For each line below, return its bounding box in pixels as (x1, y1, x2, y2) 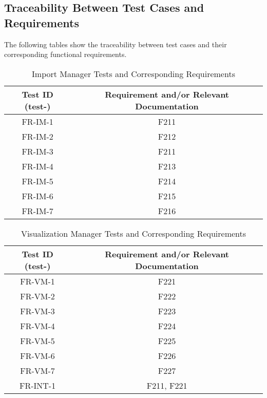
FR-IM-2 (22, 130, 53, 142)
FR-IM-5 (22, 175, 53, 187)
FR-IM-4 (22, 160, 53, 172)
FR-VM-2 (20, 290, 55, 302)
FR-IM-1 (22, 115, 53, 127)
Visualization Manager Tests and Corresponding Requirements (21, 227, 246, 239)
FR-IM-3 (22, 145, 53, 157)
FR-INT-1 (19, 379, 56, 391)
